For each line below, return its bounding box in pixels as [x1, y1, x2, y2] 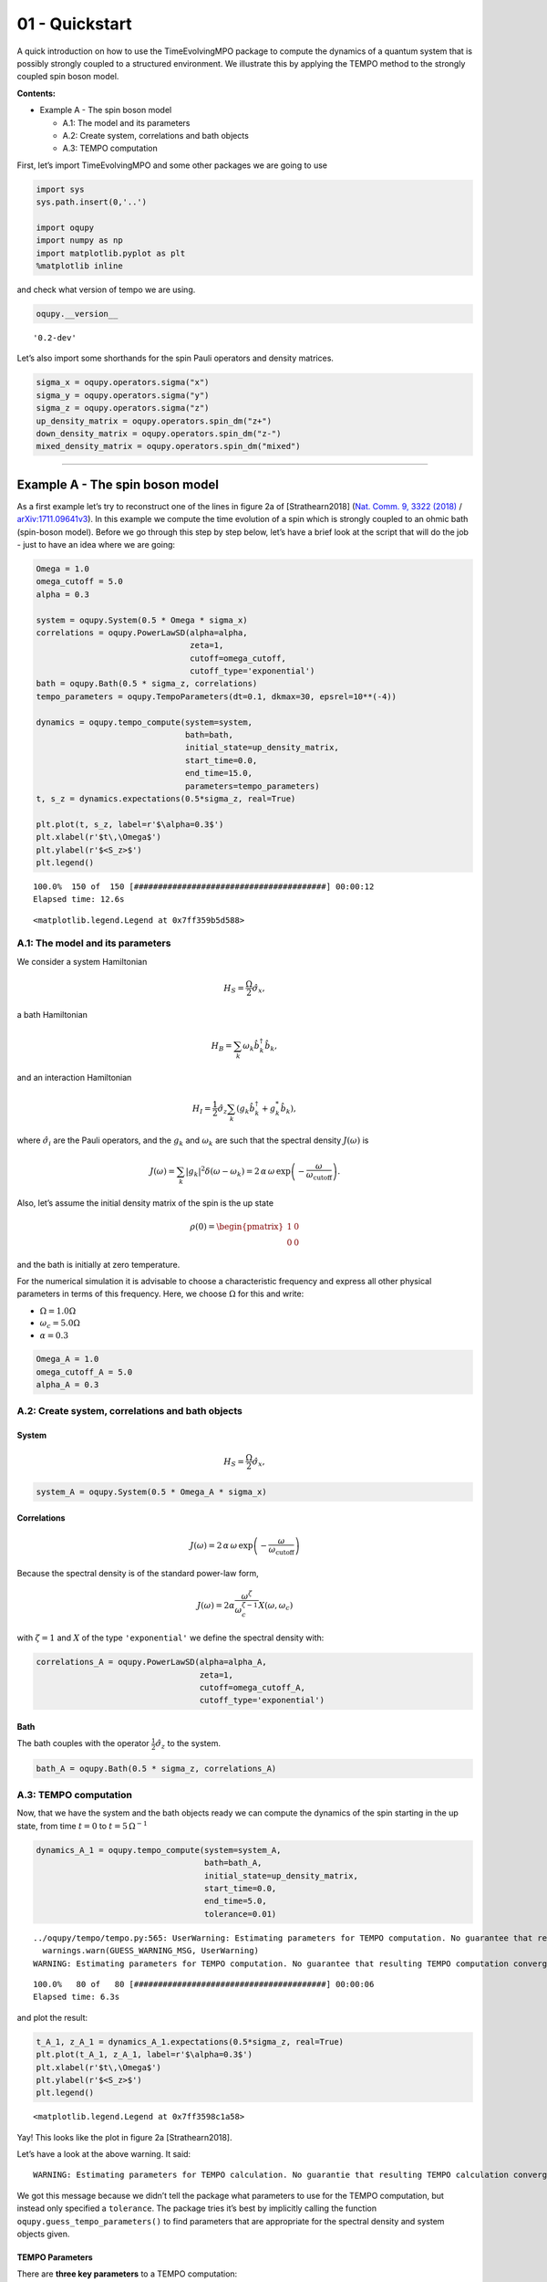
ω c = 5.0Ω [39, 1318, 81, 1331]
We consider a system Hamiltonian [16, 956, 148, 967]
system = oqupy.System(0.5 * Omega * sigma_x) [36, 614, 248, 625]
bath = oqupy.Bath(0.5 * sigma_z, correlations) [36, 678, 258, 689]
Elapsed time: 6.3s [33, 1992, 120, 2003]
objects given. [16, 2228, 70, 2239]
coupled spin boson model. [16, 71, 119, 82]
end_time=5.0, [203, 1896, 268, 1907]
